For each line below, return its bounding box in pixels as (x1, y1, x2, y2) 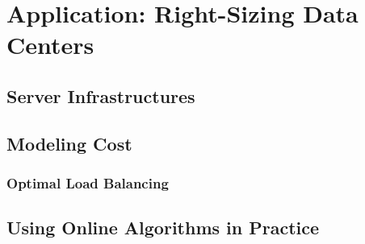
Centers (6, 28, 94, 61)
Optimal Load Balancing (6, 173, 169, 193)
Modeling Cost (6, 130, 132, 155)
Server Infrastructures (6, 83, 195, 108)
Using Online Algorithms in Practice (6, 215, 320, 240)
